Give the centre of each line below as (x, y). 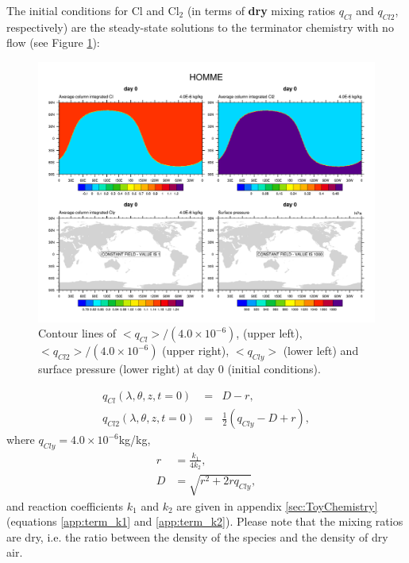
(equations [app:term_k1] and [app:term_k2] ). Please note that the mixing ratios (205, 521)
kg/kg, (135, 440)
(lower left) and (321, 351)
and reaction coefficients (65, 505)
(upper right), (196, 351)
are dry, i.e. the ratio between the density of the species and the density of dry (197, 536)
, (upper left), (269, 333)
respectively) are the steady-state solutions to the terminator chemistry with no (200, 27)
